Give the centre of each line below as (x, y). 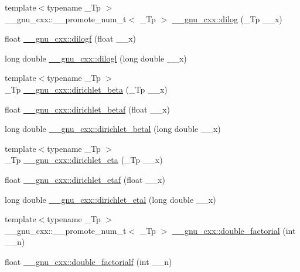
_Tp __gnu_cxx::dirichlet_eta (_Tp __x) (84, 160)
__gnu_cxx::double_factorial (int (234, 230)
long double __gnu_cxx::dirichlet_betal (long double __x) (113, 129)
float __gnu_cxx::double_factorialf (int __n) (88, 261)
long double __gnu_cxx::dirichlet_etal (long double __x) (110, 199)
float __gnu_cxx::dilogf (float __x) (71, 38)
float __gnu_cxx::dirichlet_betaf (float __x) (88, 109)
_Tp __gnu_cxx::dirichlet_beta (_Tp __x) (86, 89)
